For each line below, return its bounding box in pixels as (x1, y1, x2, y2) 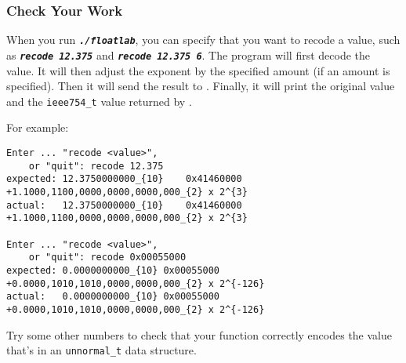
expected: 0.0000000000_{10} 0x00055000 (6, 264, 220, 276)
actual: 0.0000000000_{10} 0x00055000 (6, 291, 220, 303)
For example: (6, 119, 69, 136)
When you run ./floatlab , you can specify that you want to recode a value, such (6, 31, 401, 48)
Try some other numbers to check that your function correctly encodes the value (6, 326, 392, 343)
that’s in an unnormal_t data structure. (6, 342, 197, 358)
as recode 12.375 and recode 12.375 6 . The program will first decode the (6, 46, 371, 63)
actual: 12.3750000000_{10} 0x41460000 (6, 199, 242, 211)
